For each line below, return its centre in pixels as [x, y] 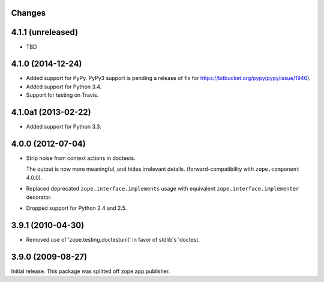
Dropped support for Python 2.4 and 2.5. [76, 208]
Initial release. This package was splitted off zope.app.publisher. [91, 271]
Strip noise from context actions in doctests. [81, 158]
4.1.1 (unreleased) [44, 32]
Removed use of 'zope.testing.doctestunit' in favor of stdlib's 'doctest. [113, 239]
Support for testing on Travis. [62, 95]
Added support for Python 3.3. [64, 127]
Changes [28, 13]
